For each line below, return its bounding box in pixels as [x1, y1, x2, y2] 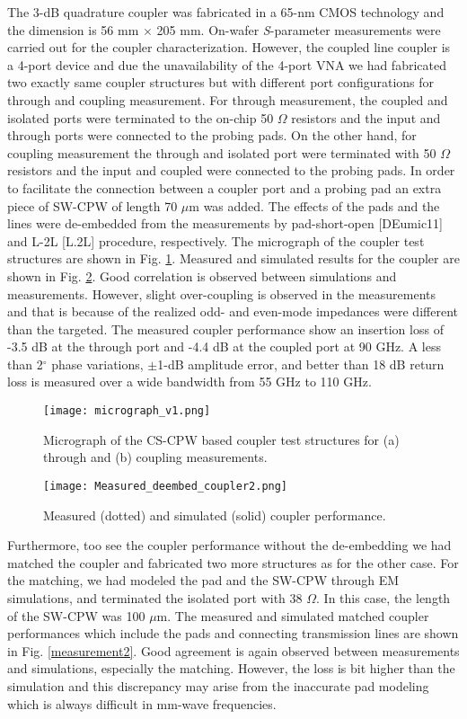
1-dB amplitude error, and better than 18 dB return [157, 354, 445, 373]
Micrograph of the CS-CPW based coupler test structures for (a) [43, 430, 400, 448]
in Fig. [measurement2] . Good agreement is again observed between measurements [7, 641, 460, 660]
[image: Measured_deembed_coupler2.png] [43, 479, 288, 493]
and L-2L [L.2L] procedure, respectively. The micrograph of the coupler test [7, 231, 425, 250]
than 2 [7, 354, 43, 373]
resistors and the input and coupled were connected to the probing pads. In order [7, 161, 455, 180]
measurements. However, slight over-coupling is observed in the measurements [7, 284, 436, 303]
